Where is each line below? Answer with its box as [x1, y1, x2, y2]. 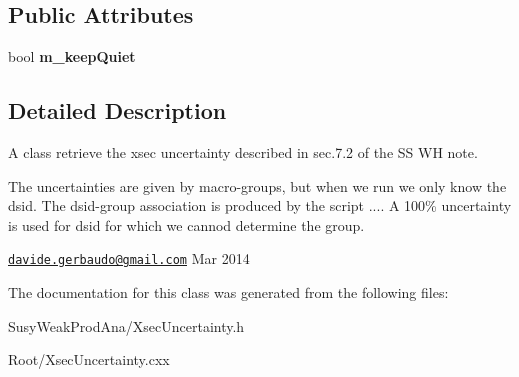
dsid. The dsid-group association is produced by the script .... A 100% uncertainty [8, 195, 512, 216]
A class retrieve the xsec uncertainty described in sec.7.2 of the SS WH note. [8, 142, 478, 162]
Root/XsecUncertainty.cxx [8, 349, 170, 370]
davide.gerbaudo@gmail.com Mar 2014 [8, 248, 250, 269]
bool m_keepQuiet [8, 46, 136, 67]
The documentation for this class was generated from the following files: [8, 282, 449, 303]
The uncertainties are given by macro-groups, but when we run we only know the [8, 175, 507, 196]
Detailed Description [8, 95, 227, 126]
